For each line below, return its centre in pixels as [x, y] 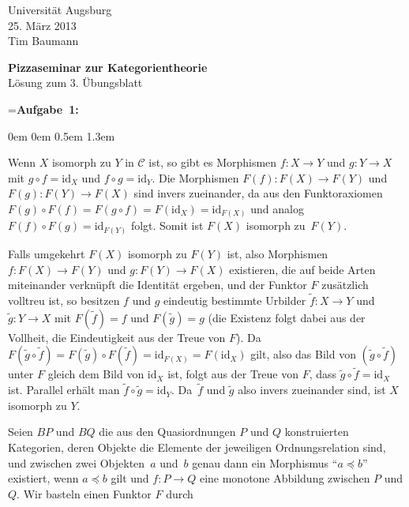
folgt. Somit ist [167, 225]
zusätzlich [345, 285]
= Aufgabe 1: [43, 109]
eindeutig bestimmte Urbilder [235, 300]
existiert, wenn [43, 478]
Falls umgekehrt [47, 253]
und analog [277, 208]
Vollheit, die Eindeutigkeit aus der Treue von [117, 337]
